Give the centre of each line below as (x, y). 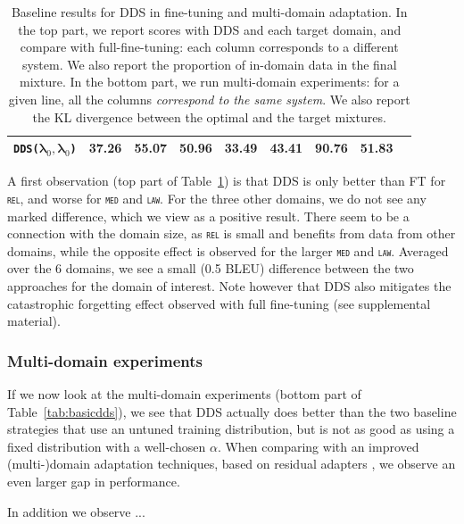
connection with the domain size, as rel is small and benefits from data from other (232, 233)
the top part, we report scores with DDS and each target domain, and (210, 29)
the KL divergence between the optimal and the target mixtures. (209, 116)
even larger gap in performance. (94, 482)
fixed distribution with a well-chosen (107, 446)
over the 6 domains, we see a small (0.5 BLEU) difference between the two (211, 268)
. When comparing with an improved (318, 446)
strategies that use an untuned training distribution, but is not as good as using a (231, 429)
